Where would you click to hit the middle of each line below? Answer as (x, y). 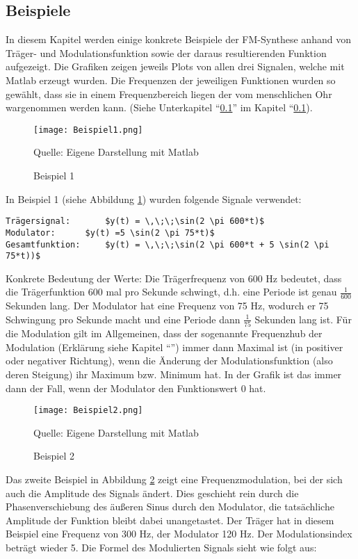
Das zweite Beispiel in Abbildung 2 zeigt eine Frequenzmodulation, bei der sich (174, 479)
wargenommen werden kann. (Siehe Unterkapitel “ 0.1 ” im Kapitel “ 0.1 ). (159, 107)
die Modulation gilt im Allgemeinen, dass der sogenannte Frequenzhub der (164, 333)
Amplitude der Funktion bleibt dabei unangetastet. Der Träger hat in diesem (170, 520)
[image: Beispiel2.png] (88, 411)
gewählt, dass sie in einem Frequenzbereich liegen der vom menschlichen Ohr (169, 94)
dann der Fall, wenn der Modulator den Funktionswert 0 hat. (136, 388)
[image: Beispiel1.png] (88, 130)
